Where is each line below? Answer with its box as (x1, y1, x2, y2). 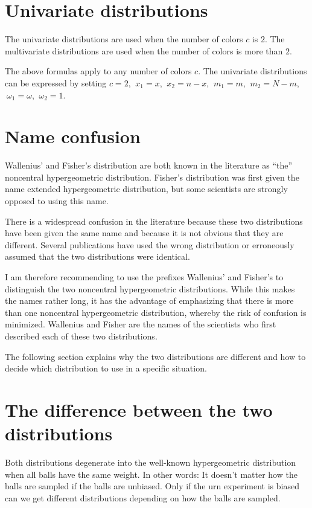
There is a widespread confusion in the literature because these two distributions (5, 214, 303, 227)
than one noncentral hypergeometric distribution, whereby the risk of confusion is (5, 306, 307, 318)
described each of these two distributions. (5, 329, 158, 342)
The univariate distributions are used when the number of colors (5, 33, 243, 45)
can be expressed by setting (5, 76, 107, 89)
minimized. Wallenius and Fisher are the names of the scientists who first (5, 318, 276, 330)
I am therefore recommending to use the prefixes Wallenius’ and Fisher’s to (5, 270, 284, 283)
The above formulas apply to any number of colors (5, 65, 192, 77)
